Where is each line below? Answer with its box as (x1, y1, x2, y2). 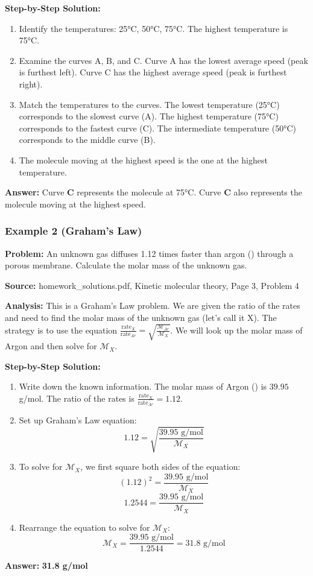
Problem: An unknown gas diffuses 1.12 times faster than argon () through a (5, 247, 294, 259)
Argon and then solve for (5, 340, 97, 352)
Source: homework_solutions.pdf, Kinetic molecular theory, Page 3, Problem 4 (5, 279, 299, 291)
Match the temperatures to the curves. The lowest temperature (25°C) (19, 98, 280, 110)
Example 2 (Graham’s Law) (5, 223, 142, 238)
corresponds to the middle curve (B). (19, 133, 156, 146)
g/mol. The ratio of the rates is (19, 391, 134, 404)
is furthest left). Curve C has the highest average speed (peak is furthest (19, 66, 287, 78)
